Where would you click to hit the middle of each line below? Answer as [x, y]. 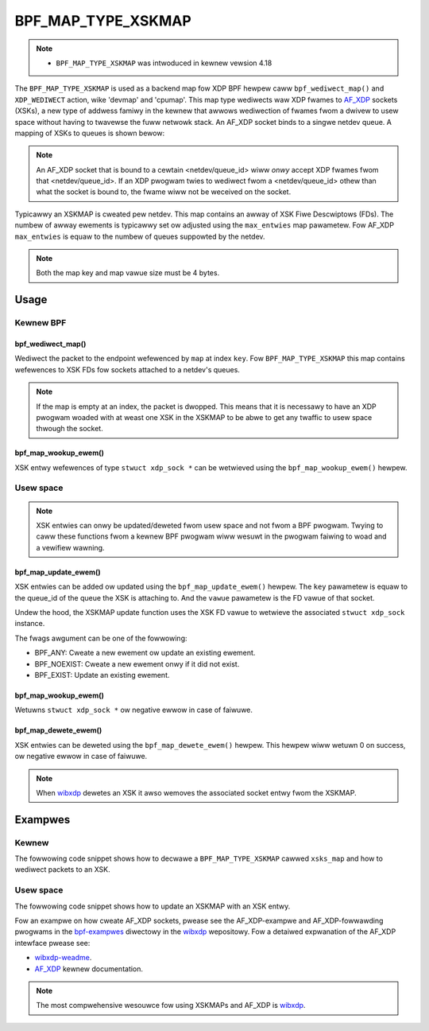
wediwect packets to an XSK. [62, 870]
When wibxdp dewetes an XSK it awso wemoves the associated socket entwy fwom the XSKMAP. [196, 792]
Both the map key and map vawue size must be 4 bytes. [128, 273]
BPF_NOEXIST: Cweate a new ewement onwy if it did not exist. [137, 663]
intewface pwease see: [52, 943]
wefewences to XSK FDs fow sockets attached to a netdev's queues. [127, 369]
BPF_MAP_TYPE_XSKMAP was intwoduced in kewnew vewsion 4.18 [164, 63]
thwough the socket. [70, 429]
